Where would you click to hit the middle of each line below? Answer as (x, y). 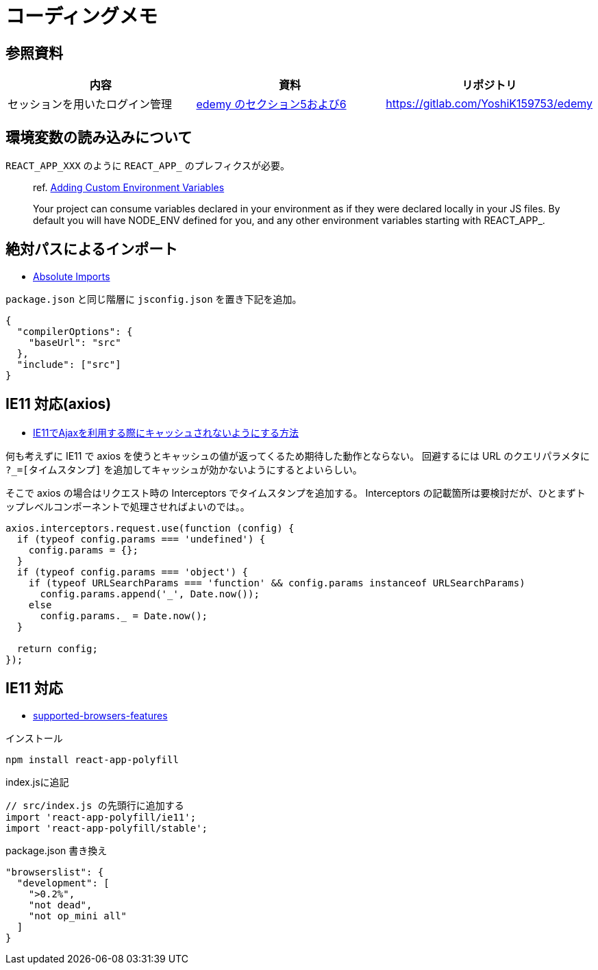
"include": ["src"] (69, 364)
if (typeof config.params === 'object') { (133, 572)
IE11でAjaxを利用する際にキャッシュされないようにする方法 (166, 432)
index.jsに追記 (37, 782)
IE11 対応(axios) (59, 404)
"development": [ (63, 883)
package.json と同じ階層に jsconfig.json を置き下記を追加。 (154, 299)
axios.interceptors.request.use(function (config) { (150, 528)
